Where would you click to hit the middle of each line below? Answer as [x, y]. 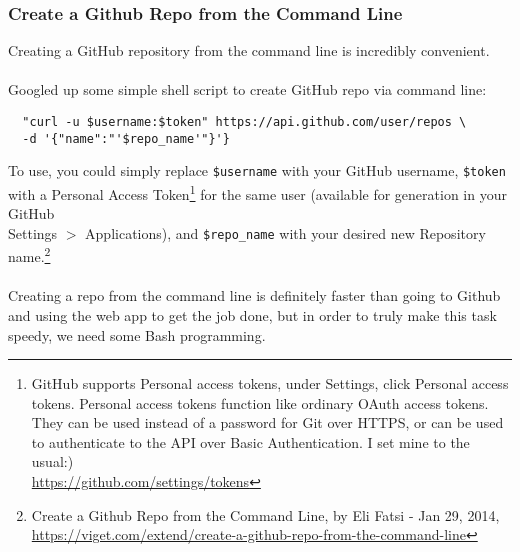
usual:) [52, 461]
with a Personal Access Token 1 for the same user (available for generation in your [257, 192]
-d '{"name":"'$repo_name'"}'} [126, 138]
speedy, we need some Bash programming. [137, 334]
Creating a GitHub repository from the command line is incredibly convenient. [249, 50]
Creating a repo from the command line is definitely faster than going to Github [254, 295]
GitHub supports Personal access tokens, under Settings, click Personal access [270, 383]
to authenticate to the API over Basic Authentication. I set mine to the [250, 441]
